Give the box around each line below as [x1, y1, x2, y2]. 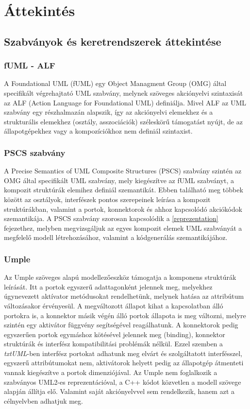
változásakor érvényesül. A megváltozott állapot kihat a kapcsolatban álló [4, 300, 223, 310]
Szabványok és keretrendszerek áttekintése [4, 34, 221, 49]
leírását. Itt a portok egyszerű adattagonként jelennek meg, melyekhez [4, 281, 213, 291]
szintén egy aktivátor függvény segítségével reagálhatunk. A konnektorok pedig [4, 320, 238, 330]
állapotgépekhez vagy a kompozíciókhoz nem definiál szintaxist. [4, 126, 193, 136]
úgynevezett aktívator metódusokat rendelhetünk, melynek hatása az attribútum [4, 291, 244, 301]
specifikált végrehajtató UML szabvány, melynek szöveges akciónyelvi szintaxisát [4, 87, 243, 98]
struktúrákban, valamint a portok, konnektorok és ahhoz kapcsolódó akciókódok [4, 204, 242, 214]
